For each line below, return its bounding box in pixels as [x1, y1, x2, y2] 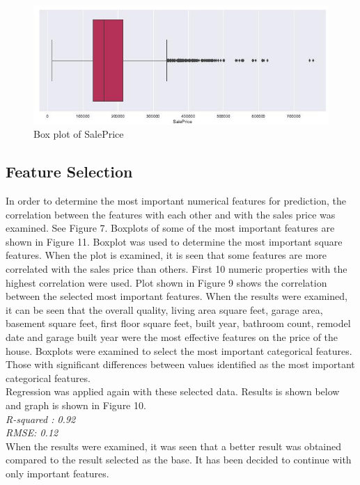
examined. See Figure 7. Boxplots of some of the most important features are [6, 221, 335, 235]
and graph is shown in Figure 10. [6, 397, 146, 412]
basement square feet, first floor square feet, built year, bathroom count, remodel [6, 316, 351, 331]
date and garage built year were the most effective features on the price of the [6, 329, 338, 344]
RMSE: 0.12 [6, 425, 58, 440]
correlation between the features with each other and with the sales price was [6, 207, 336, 221]
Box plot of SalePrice [33, 127, 124, 141]
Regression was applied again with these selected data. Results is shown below [6, 384, 340, 399]
